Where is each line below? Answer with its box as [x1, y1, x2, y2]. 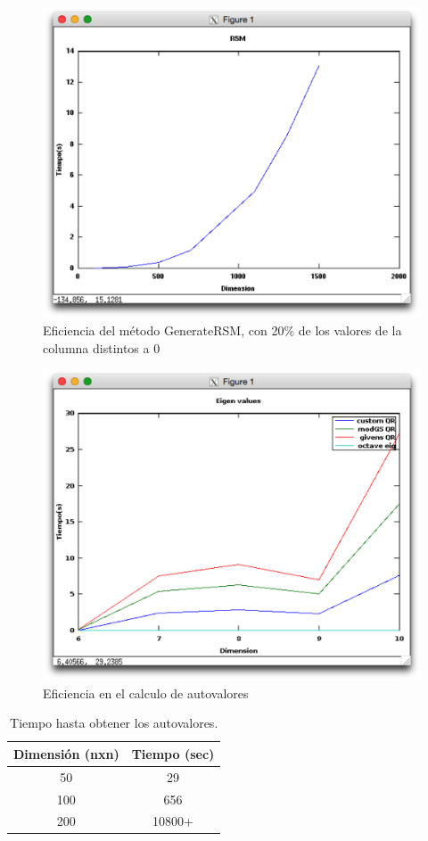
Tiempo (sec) [131, 744, 215, 763]
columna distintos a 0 [43, 338, 160, 357]
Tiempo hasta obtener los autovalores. [10, 713, 218, 732]
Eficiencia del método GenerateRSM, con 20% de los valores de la [43, 321, 402, 340]
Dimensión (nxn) [13, 744, 119, 763]
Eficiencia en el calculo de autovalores [43, 683, 249, 702]
